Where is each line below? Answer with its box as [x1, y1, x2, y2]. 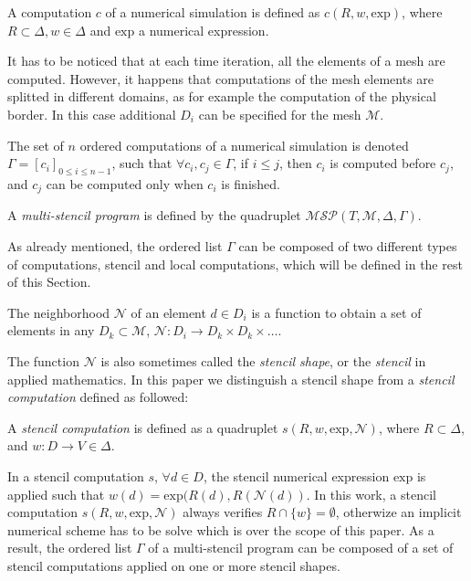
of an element [131, 302, 206, 322]
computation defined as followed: [7, 387, 189, 407]
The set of [7, 135, 64, 154]
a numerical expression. [138, 20, 269, 39]
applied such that [7, 484, 105, 503]
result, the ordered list [7, 538, 132, 557]
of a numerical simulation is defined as [105, 3, 320, 21]
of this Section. [7, 272, 91, 291]
